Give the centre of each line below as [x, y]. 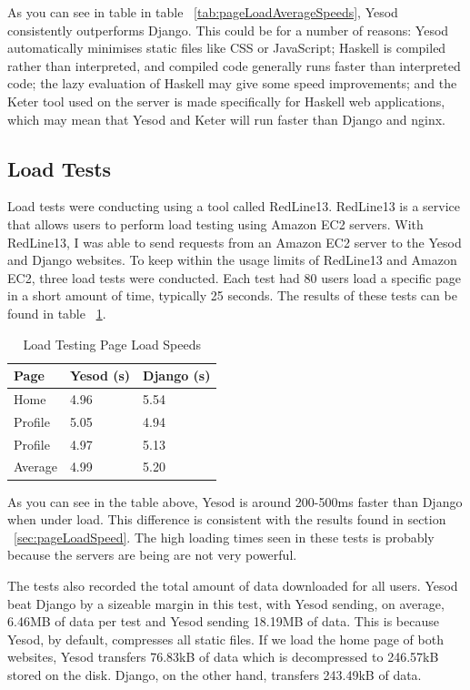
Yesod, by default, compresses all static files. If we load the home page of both [225, 639]
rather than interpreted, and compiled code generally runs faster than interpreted [234, 65]
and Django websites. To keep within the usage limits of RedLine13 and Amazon [232, 260]
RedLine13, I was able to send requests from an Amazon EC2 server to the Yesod [235, 242]
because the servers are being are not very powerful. [152, 555]
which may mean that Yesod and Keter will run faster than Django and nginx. [226, 119]
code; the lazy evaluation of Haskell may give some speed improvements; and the [232, 83]
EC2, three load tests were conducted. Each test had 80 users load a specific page [235, 277]
